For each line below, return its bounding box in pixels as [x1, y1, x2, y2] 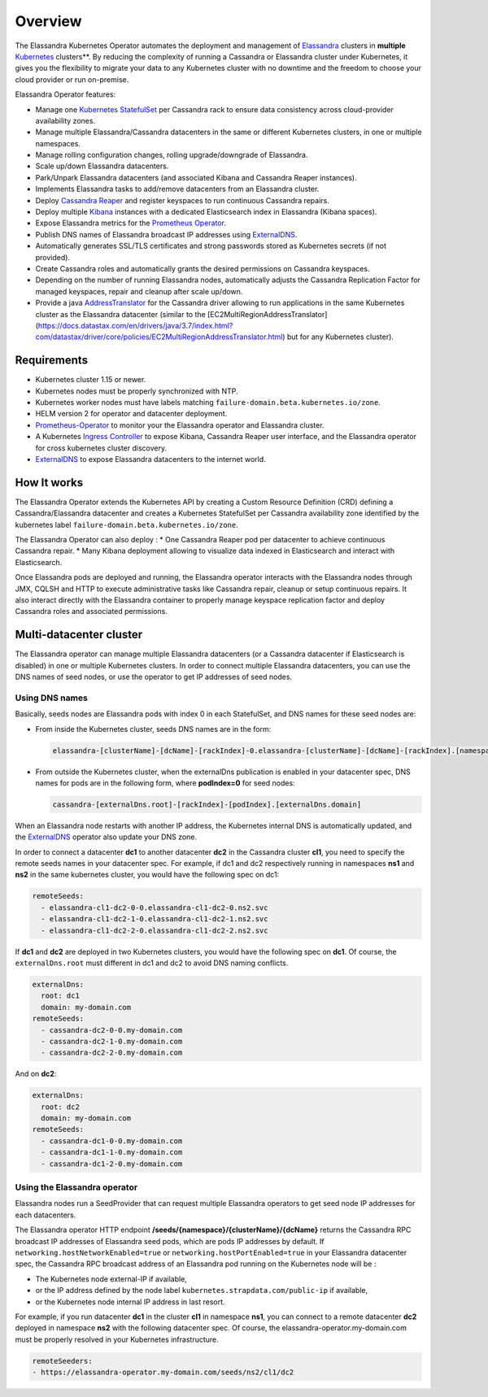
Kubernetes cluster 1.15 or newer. [35, 375, 146, 385]
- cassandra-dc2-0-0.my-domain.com [41, 1025, 183, 1034]
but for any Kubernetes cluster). [286, 332, 394, 342]
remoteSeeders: [32, 1356, 93, 1365]
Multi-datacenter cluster [15, 628, 143, 642]
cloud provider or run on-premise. [15, 74, 129, 85]
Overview [15, 12, 82, 30]
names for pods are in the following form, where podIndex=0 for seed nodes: [35, 777, 296, 788]
